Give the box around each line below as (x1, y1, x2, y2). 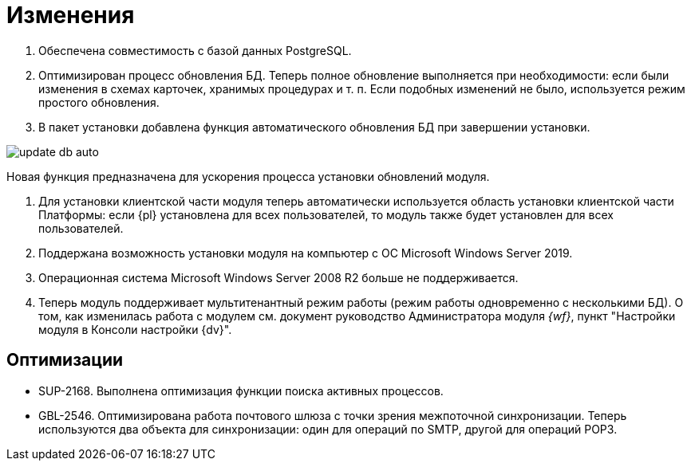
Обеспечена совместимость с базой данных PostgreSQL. (38, 43, 352, 57)
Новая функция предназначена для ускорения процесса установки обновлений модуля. (6, 169, 490, 183)
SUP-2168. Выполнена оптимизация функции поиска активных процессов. (38, 383, 444, 398)
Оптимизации (6, 350, 124, 371)
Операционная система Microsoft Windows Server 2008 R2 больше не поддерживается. (38, 270, 519, 285)
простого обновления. (38, 95, 160, 109)
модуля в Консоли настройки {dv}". (38, 322, 232, 336)
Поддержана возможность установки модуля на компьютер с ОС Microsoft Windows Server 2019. (38, 245, 573, 260)
